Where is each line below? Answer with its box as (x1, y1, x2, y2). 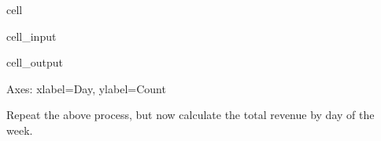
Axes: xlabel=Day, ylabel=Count (6, 80, 166, 96)
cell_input (6, 27, 57, 44)
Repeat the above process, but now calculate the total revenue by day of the (6, 107, 375, 123)
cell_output (6, 54, 63, 70)
